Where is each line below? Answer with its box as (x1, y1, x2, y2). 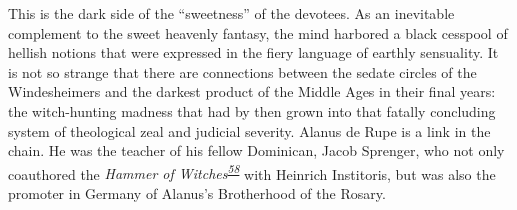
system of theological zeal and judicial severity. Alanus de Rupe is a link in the (8, 120, 491, 141)
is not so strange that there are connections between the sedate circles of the (8, 61, 477, 82)
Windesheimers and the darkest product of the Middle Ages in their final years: (8, 81, 496, 102)
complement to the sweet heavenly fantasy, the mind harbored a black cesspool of (8, 22, 508, 43)
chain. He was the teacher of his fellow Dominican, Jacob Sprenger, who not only (8, 140, 505, 161)
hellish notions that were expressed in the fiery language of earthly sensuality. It (8, 42, 499, 63)
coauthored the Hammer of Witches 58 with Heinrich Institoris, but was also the (8, 160, 496, 184)
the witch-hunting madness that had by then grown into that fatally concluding (8, 100, 496, 121)
